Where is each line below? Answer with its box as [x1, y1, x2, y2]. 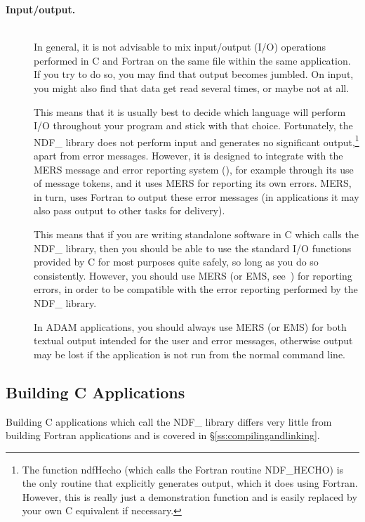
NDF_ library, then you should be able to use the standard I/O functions [34, 240, 352, 255]
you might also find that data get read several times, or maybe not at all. [34, 80, 350, 95]
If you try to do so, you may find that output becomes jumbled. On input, [34, 67, 354, 81]
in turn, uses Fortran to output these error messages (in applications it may [34, 189, 359, 204]
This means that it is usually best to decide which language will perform [34, 104, 346, 119]
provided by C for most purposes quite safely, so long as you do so [34, 254, 319, 269]
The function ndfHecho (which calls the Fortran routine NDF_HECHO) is [22, 462, 344, 476]
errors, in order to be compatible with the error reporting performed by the [34, 282, 358, 296]
